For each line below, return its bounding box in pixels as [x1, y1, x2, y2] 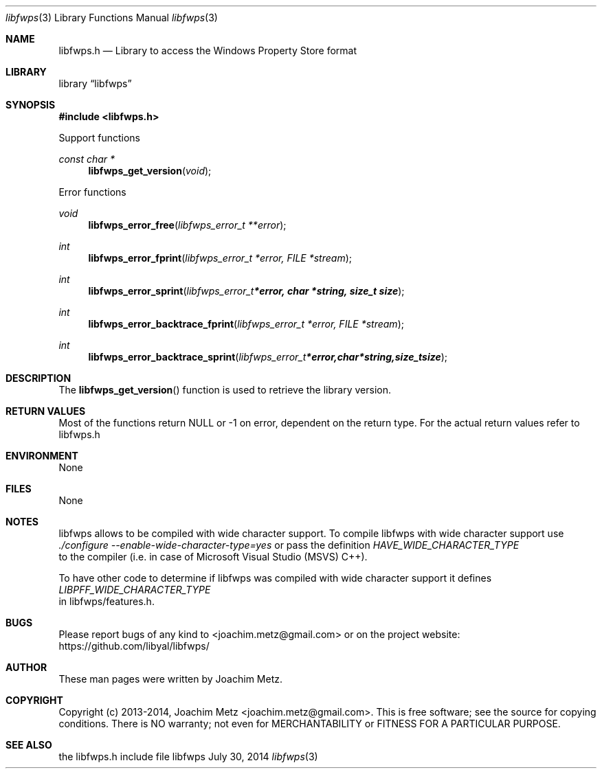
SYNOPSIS [5, 99, 56, 111]
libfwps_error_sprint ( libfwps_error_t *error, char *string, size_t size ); [88, 285, 405, 297]
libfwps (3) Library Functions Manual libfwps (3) [5, 12, 218, 23]
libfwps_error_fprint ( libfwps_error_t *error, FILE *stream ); [88, 252, 353, 264]
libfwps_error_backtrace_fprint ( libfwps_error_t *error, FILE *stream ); [88, 318, 404, 330]
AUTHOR [5, 661, 47, 673]
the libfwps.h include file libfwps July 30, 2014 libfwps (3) [58, 751, 318, 762]
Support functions [58, 132, 140, 144]
